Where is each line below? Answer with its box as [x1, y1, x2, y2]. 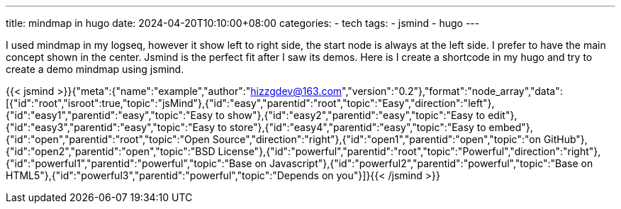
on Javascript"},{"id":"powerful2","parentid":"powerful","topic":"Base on [254, 157, 593, 169]
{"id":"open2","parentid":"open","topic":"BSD [6, 145, 216, 157]
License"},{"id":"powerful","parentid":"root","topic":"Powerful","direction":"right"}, [218, 145, 601, 157]
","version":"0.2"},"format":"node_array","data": [342, 85, 563, 97]
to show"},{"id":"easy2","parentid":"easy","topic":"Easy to [216, 109, 486, 121]
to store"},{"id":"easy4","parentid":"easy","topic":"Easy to [217, 121, 486, 133]
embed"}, [488, 121, 533, 133]
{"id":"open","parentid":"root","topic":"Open [6, 133, 210, 145]
